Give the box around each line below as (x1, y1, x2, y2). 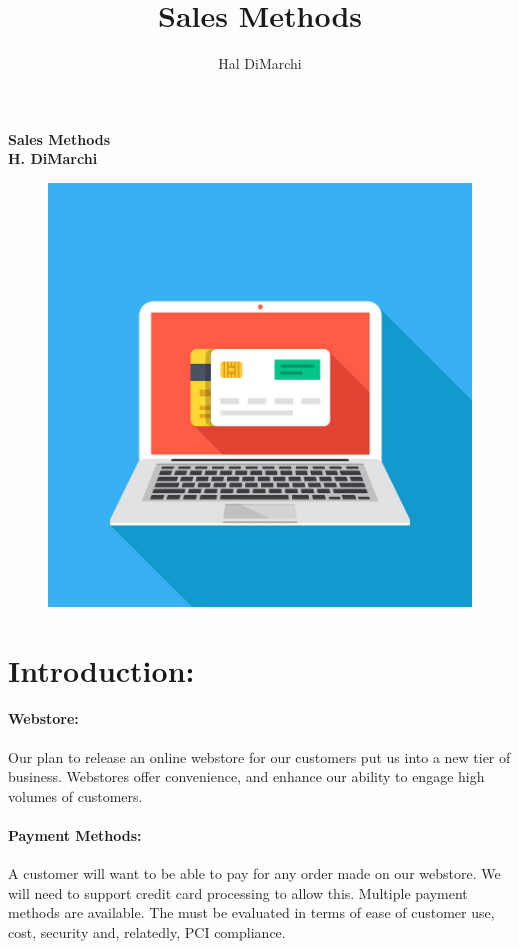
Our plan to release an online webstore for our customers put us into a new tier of (8, 746, 511, 767)
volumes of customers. (8, 785, 143, 806)
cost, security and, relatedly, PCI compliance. (8, 922, 286, 943)
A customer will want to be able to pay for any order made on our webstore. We (8, 863, 501, 884)
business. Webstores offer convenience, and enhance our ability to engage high (8, 766, 485, 787)
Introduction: (8, 649, 195, 690)
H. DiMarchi (8, 148, 98, 169)
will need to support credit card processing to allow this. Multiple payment (8, 882, 468, 903)
